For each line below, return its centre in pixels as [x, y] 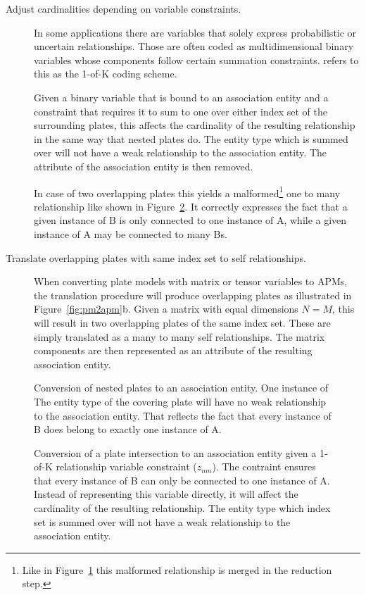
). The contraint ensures [264, 466]
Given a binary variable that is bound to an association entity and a [181, 97]
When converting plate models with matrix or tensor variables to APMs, [191, 281]
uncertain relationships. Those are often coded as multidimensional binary [194, 46]
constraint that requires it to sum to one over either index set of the [181, 111]
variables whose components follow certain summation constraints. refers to [196, 60]
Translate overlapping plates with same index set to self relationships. [156, 257]
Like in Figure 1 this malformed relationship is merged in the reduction [177, 569]
